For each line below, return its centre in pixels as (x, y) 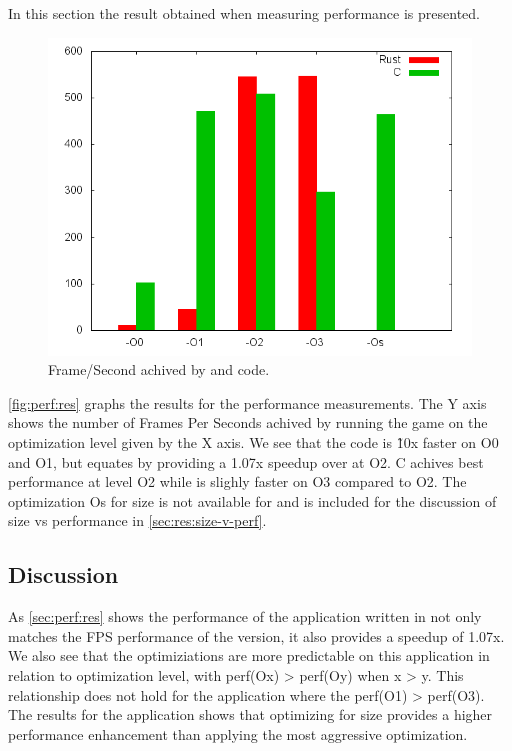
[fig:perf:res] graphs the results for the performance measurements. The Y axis (247, 402)
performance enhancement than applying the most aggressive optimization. (238, 733)
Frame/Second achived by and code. (159, 369)
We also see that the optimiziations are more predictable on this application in (249, 655)
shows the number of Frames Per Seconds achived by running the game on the (248, 422)
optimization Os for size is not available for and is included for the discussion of (252, 500)
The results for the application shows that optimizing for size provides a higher (250, 714)
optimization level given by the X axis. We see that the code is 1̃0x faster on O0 (253, 441)
